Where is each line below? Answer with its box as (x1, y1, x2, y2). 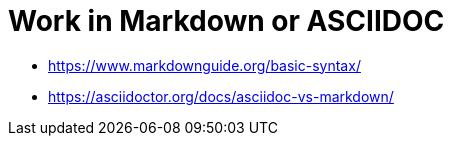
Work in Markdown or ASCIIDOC (8, 4, 445, 38)
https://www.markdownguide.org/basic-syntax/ (48, 56, 361, 74)
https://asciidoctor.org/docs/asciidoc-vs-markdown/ (48, 87, 394, 105)
